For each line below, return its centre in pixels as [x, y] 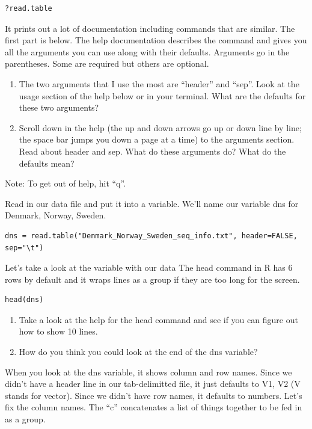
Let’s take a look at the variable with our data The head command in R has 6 [149, 267]
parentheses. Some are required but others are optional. [107, 63]
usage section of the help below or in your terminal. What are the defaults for [162, 95]
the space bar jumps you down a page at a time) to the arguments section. [157, 139]
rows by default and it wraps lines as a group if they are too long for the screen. [152, 279]
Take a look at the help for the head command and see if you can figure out [158, 319]
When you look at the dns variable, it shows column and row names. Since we [148, 372]
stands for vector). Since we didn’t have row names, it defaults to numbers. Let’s [154, 395]
